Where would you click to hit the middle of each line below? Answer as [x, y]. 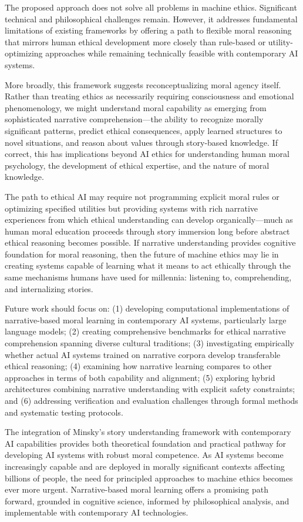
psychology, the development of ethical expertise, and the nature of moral [137, 165]
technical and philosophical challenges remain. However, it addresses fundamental [151, 19]
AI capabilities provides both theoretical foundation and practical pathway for [146, 443]
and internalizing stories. [49, 288]
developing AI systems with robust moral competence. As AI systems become [144, 455]
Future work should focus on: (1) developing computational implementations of [147, 308]
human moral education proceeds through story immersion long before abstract [147, 231]
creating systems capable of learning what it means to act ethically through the [148, 265]
